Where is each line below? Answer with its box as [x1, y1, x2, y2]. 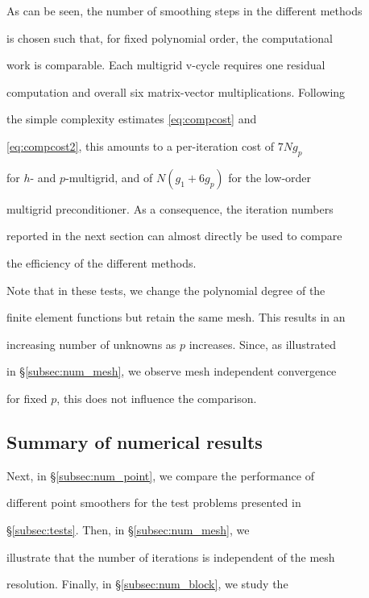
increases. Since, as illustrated [189, 335, 337, 352]
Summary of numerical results [6, 429, 263, 454]
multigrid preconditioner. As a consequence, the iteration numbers [6, 200, 334, 217]
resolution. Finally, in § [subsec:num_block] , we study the [6, 575, 288, 592]
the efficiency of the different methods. [6, 254, 197, 271]
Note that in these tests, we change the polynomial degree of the [6, 281, 325, 298]
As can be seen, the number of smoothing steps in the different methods [6, 2, 363, 19]
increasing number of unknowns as [6, 335, 176, 352]
